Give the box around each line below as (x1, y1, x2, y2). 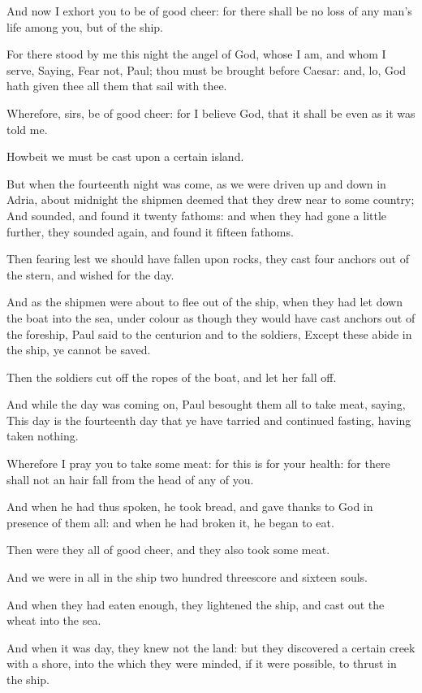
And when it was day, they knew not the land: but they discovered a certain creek (6, 639, 416, 656)
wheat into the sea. (6, 612, 101, 629)
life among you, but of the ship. (6, 18, 163, 35)
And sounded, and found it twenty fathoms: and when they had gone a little (6, 206, 387, 223)
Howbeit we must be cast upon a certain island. (6, 148, 244, 165)
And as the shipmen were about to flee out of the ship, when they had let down (6, 293, 403, 310)
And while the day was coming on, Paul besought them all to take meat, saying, (6, 396, 406, 413)
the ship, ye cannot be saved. (6, 341, 151, 358)
